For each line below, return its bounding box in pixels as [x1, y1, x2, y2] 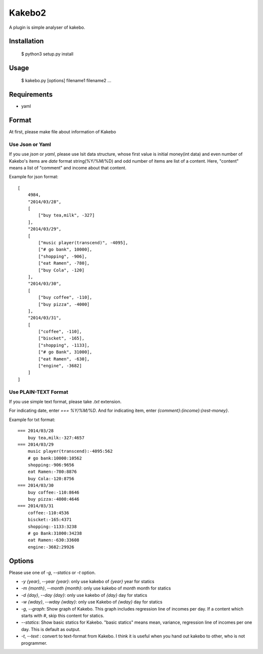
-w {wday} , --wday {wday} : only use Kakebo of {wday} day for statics [21, 599, 163, 605]
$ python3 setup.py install [21, 51, 74, 57]
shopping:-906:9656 [27, 462, 75, 468]
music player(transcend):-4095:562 [27, 448, 113, 454]
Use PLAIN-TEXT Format [9, 388, 68, 395]
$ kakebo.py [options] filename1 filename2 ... [21, 78, 112, 84]
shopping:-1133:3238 [27, 524, 77, 529]
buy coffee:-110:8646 [27, 489, 80, 495]
